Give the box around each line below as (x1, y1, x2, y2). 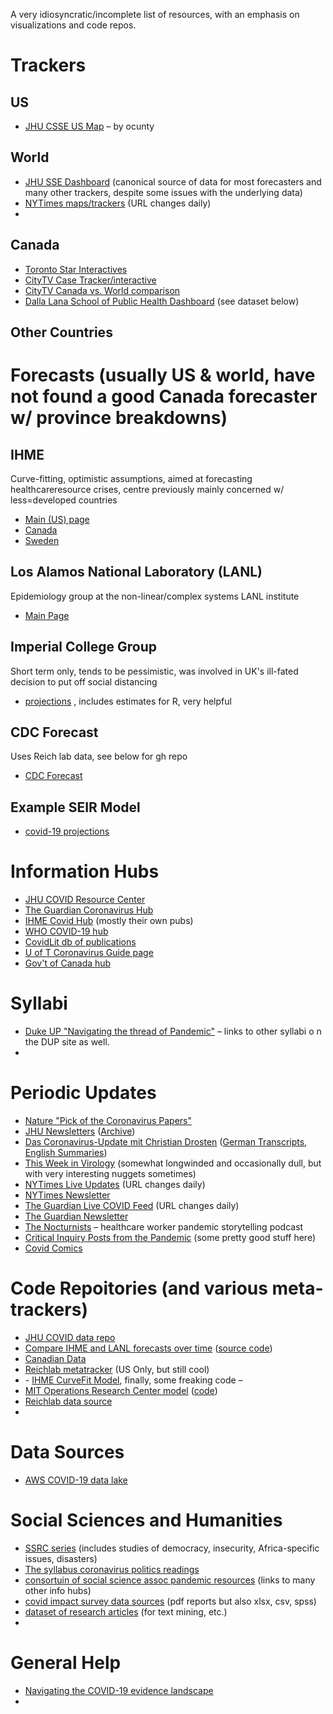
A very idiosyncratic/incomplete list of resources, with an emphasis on (10, 9, 300, 20)
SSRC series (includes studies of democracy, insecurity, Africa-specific (24, 1542, 320, 1554)
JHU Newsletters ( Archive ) (24, 1125, 136, 1138)
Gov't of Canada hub (24, 957, 112, 969)
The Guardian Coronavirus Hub (24, 904, 154, 916)
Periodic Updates (10, 1082, 157, 1104)
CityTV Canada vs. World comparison (24, 284, 181, 296)
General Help (10, 1652, 122, 1674)
